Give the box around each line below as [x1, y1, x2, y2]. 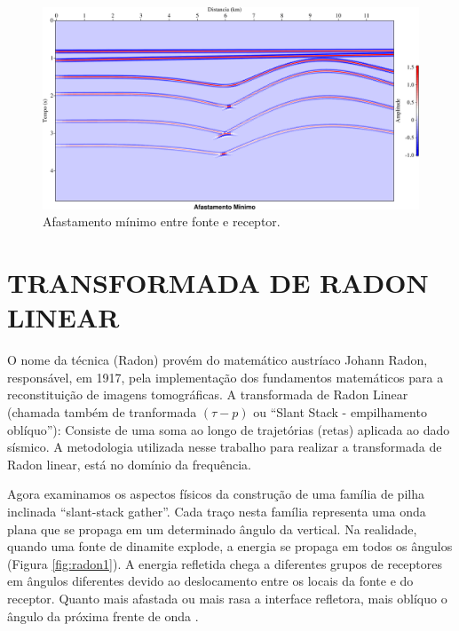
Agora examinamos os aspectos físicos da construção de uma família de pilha [7, 485, 424, 503]
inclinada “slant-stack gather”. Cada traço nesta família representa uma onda [7, 501, 426, 520]
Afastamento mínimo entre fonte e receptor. [43, 212, 281, 231]
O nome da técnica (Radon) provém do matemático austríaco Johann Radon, [7, 351, 428, 369]
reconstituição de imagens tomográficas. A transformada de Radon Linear [7, 385, 408, 404]
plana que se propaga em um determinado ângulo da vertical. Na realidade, [7, 519, 417, 538]
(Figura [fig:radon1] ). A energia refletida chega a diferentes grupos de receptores [7, 554, 442, 572]
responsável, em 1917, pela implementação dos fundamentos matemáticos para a [7, 367, 444, 386]
